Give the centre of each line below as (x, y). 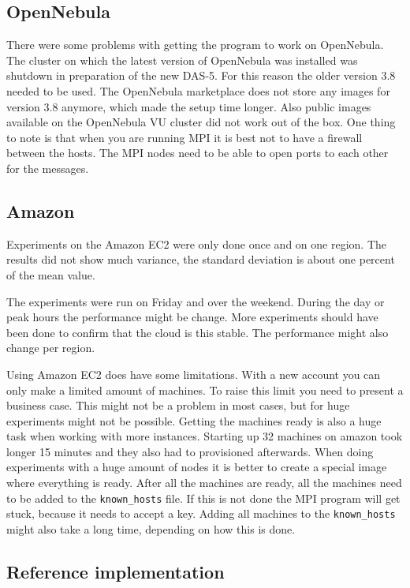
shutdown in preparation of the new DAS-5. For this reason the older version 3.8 (201, 75)
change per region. (51, 348)
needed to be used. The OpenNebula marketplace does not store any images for (198, 90)
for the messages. (48, 168)
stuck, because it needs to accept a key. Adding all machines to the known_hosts (201, 513)
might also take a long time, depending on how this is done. (151, 528)
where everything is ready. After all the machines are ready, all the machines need (204, 483)
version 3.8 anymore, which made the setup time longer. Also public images (189, 106)
